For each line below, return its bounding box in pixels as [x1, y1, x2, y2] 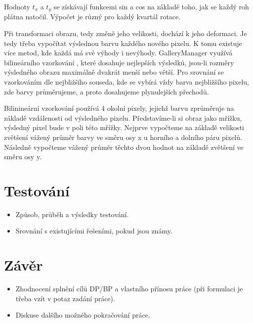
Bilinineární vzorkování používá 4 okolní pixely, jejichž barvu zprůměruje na [4, 103, 234, 113]
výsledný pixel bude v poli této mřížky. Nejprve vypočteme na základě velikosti [4, 122, 244, 133]
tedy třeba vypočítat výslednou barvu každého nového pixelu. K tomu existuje [4, 38, 242, 48]
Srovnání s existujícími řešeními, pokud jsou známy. [15, 226, 172, 236]
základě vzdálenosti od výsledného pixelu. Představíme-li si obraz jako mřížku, [4, 112, 242, 123]
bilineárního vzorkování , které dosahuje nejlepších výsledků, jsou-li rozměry [4, 57, 234, 67]
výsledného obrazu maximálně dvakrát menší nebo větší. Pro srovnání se [4, 67, 224, 77]
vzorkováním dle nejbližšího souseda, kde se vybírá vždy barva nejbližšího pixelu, [4, 77, 249, 87]
